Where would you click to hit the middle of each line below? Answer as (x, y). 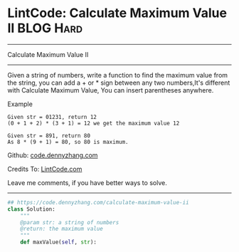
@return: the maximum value (62, 229)
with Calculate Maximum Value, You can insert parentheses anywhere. (111, 90)
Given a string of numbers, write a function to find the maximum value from (118, 75)
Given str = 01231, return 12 (52, 117)
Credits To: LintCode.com (45, 169)
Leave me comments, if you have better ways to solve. (87, 182)
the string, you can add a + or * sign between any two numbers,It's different (119, 83)
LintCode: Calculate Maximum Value (117, 13)
